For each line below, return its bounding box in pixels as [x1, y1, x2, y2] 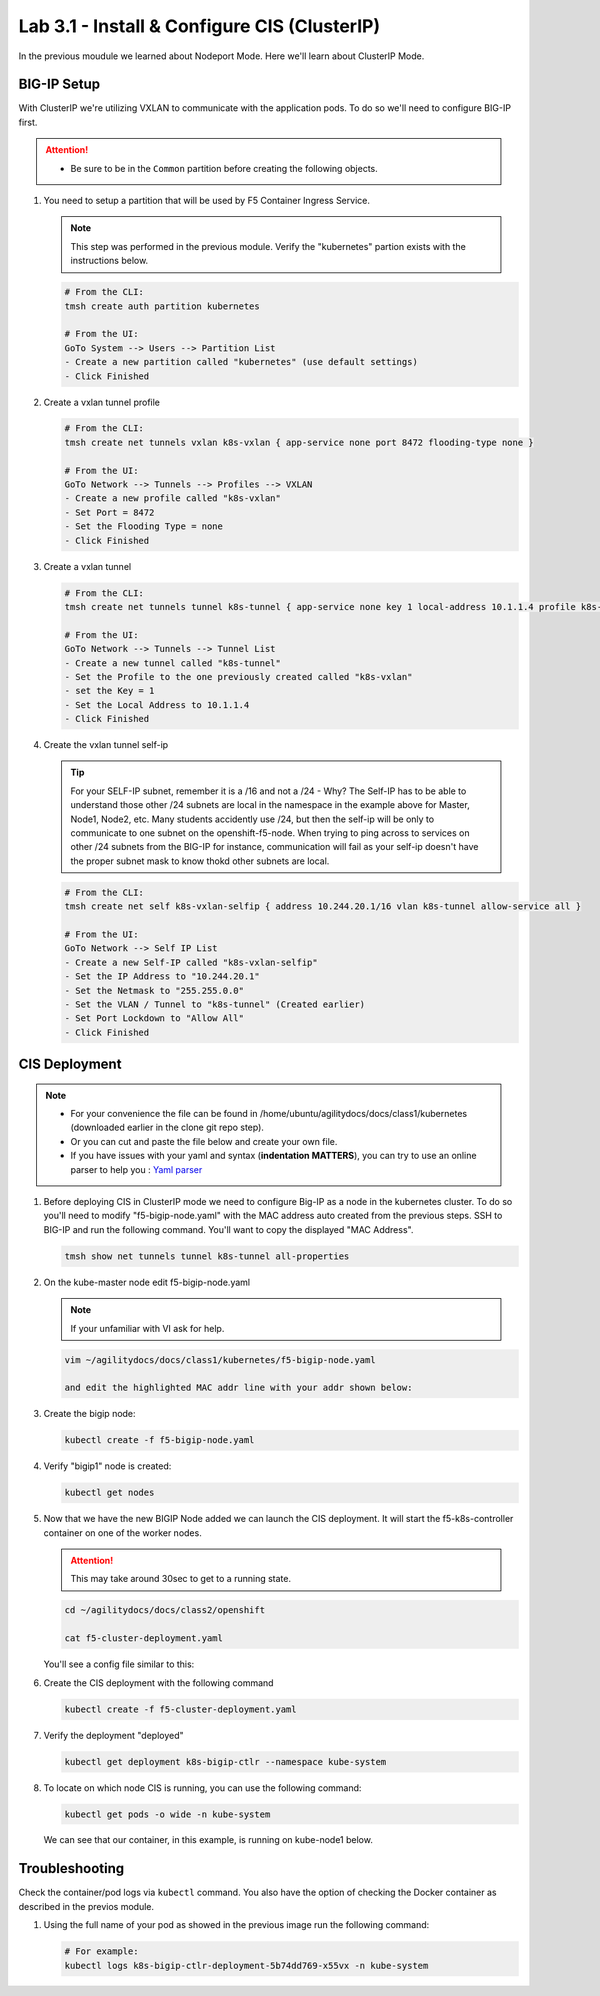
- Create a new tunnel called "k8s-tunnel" [64, 657, 282, 669]
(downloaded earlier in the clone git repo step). [70, 1121, 265, 1134]
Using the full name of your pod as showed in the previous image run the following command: [43, 1919, 430, 1931]
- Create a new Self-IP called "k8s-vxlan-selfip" [64, 956, 319, 968]
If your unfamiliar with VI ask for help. [70, 1322, 225, 1334]
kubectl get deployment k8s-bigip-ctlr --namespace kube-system [64, 1756, 387, 1767]
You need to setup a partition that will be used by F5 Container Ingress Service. [43, 195, 370, 207]
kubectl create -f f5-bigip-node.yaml [64, 1435, 255, 1446]
